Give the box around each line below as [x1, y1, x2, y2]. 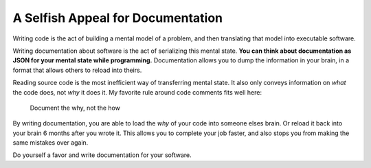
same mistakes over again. [12, 139, 89, 147]
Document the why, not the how [30, 104, 120, 112]
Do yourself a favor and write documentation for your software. [12, 151, 192, 159]
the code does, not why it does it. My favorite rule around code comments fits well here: [12, 88, 262, 96]
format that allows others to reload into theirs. [12, 66, 142, 74]
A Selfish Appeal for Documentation [12, 10, 223, 25]
